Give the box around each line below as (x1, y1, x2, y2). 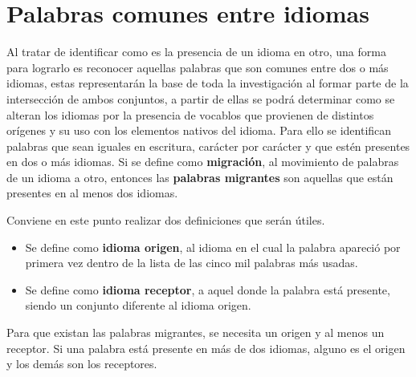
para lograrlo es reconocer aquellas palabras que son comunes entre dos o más (6, 59, 389, 75)
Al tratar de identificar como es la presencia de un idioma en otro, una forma (6, 43, 386, 60)
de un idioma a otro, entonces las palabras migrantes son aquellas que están (6, 168, 394, 185)
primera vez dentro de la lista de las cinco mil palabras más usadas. (25, 254, 358, 271)
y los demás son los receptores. (6, 355, 157, 372)
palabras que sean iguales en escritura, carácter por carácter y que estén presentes (6, 137, 410, 154)
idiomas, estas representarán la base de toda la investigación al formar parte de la (6, 75, 409, 91)
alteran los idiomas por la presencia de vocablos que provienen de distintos (6, 106, 374, 123)
